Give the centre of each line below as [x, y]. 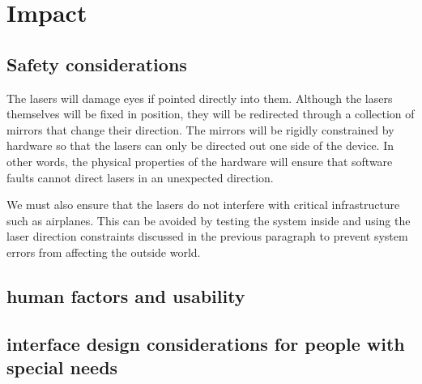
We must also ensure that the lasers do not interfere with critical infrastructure [203, 205]
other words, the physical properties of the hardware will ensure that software [200, 161]
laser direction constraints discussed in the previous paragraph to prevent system [207, 236]
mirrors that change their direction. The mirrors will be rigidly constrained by [200, 129]
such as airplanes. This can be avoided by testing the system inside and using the [209, 220]
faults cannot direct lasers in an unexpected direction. [140, 177]
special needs [62, 367]
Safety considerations [97, 64]
